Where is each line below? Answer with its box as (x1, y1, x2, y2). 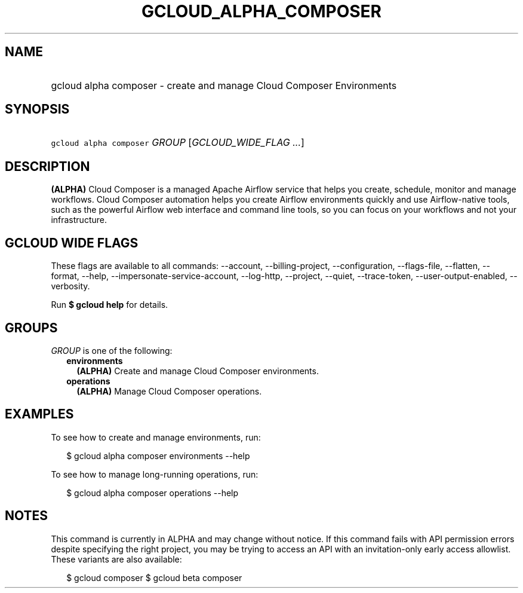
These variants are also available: (51, 554, 182, 564)
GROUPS (5, 320, 58, 335)
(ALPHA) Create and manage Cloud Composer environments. (76, 365, 319, 376)
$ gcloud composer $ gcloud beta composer (66, 572, 242, 583)
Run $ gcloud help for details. (51, 299, 168, 310)
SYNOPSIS (5, 102, 70, 117)
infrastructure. (51, 215, 107, 225)
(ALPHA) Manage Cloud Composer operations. (76, 386, 262, 396)
